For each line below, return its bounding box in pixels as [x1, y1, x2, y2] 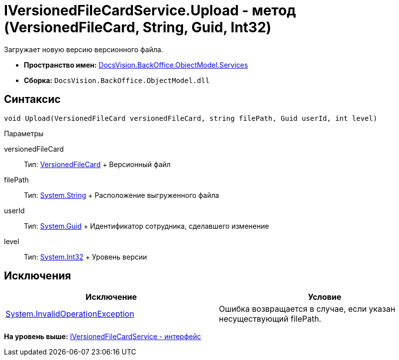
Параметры [4, 129, 44, 138]
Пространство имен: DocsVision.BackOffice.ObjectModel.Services [24, 60, 248, 69]
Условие [308, 292, 341, 302]
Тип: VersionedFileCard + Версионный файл [24, 160, 171, 169]
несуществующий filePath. [219, 314, 321, 324]
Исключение [86, 292, 137, 302]
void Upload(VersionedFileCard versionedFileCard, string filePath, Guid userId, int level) [4, 114, 378, 122]
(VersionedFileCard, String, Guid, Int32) [4, 19, 272, 36]
